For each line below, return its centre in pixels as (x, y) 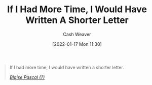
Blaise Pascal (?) (27, 77)
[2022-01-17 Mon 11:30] (77, 44)
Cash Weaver (77, 34)
